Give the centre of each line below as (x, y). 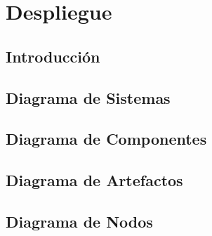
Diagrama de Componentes (106, 139)
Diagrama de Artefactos (94, 180)
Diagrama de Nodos (79, 221)
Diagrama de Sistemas (88, 97)
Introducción (53, 56)
